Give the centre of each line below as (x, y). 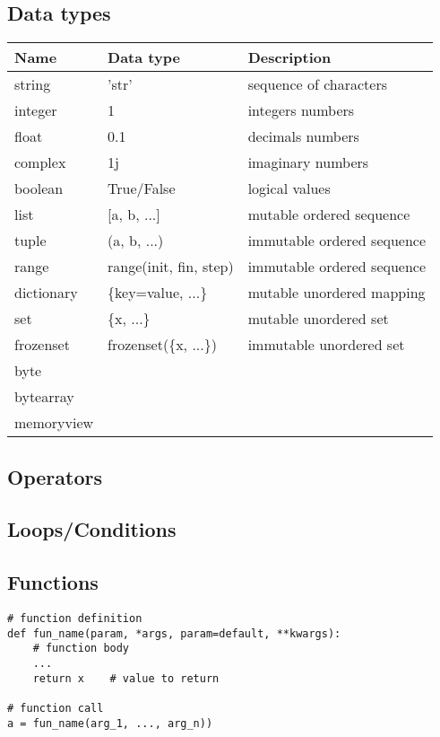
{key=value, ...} (158, 293)
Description (289, 57)
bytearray (44, 397)
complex (40, 162)
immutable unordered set (326, 345)
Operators (55, 476)
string (33, 84)
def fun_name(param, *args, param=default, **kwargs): (174, 633)
